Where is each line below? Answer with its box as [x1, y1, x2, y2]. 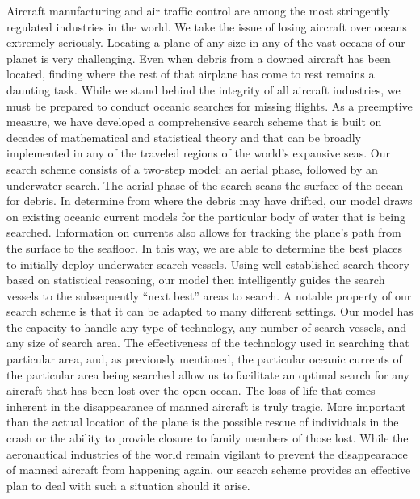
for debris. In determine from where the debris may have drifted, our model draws [6, 192, 413, 209]
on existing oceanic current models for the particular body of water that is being [6, 208, 405, 224]
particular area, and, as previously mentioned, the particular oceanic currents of [6, 350, 402, 367]
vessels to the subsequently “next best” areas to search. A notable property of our [6, 287, 412, 304]
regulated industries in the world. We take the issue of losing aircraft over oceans [6, 18, 407, 35]
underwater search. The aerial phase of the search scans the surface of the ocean [6, 176, 404, 193]
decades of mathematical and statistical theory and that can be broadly [6, 128, 361, 145]
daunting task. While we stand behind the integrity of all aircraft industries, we [6, 81, 401, 98]
